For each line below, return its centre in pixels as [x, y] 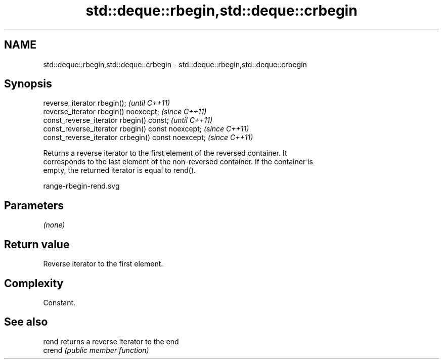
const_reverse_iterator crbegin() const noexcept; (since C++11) [148, 138]
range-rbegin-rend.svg [81, 186]
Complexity [34, 283]
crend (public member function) [96, 350]
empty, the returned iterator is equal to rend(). [120, 170]
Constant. [59, 302]
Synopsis [28, 84]
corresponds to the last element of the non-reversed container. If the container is [178, 162]
